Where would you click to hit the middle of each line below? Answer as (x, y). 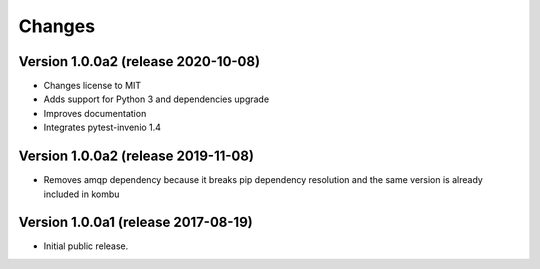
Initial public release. (86, 246)
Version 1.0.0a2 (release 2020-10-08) (139, 61)
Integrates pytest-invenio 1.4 (102, 127)
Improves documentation (95, 113)
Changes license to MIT (92, 86)
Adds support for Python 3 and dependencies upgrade (156, 99)
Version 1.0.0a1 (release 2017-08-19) (136, 222)
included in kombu (81, 194)
